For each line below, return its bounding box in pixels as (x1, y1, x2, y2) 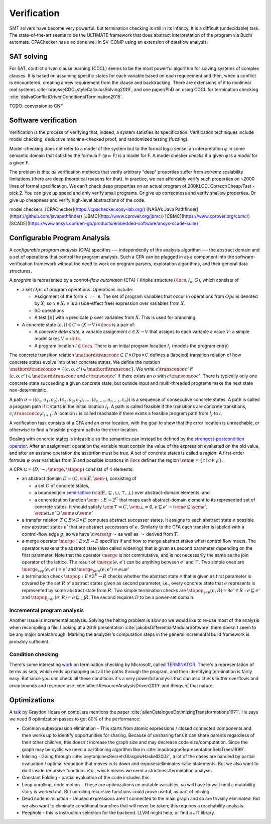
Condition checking (9, 651, 59, 658)
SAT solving (9, 52, 48, 61)
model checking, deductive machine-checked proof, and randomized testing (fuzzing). (9, 136, 189, 142)
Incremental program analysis (9, 607, 84, 614)
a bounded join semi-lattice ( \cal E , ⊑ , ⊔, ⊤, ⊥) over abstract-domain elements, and (34, 489, 210, 496)
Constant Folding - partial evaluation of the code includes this (22, 775, 150, 781)
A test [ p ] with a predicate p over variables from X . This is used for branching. (34, 314, 197, 320)
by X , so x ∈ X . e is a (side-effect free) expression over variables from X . (34, 300, 186, 306)
